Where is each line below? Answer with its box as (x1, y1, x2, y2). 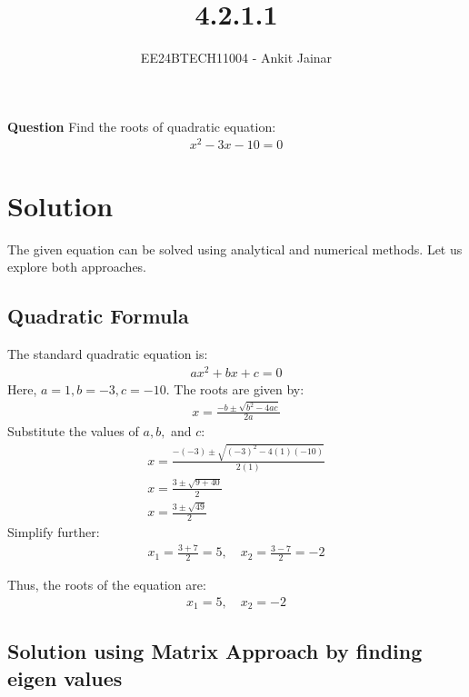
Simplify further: (7, 523, 100, 542)
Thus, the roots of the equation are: (7, 574, 206, 593)
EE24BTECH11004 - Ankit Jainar (140, 48, 333, 67)
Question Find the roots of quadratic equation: (7, 116, 276, 135)
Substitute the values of (7, 422, 139, 441)
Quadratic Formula (7, 302, 189, 330)
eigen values (7, 663, 123, 692)
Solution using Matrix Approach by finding (7, 637, 423, 665)
